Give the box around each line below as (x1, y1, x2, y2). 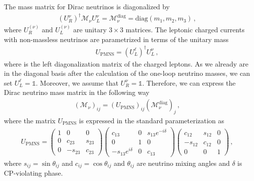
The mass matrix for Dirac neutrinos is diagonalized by (4, 1, 170, 11)
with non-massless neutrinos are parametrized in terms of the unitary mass (4, 34, 229, 44)
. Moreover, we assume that (36, 77, 118, 88)
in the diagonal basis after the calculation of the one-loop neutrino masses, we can (4, 68, 250, 78)
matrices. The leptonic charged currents (125, 24, 245, 34)
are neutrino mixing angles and (137, 158, 230, 168)
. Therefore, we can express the (142, 77, 236, 88)
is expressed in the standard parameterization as (79, 115, 225, 125)
